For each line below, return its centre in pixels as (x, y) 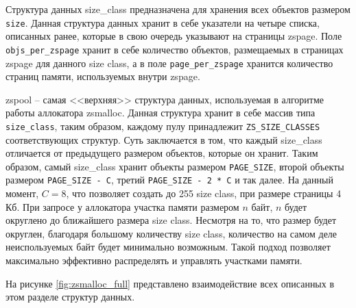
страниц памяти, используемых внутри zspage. (103, 76)
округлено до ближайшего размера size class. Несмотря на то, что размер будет (171, 220)
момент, (22, 193)
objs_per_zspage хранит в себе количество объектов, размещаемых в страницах (175, 49)
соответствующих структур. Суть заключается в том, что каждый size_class (164, 139)
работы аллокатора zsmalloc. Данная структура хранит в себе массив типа (161, 113)
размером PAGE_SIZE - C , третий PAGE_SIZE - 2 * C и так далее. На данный (169, 180)
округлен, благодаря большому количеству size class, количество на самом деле (171, 233)
